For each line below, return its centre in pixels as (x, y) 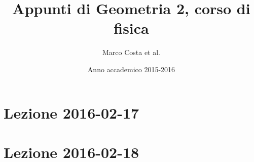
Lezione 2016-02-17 (71, 112)
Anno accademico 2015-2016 (131, 69)
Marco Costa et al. (131, 52)
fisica (131, 28)
